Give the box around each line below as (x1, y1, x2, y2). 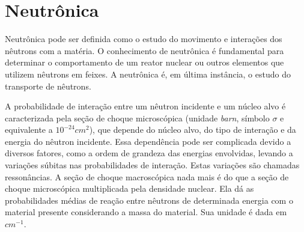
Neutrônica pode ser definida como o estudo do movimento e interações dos (5, 32, 282, 45)
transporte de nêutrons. (5, 79, 91, 92)
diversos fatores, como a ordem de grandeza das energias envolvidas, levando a (5, 147, 293, 159)
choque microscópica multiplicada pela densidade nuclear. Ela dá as (5, 182, 254, 195)
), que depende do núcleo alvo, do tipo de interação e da (89, 123, 296, 136)
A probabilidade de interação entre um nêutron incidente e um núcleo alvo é (5, 100, 286, 112)
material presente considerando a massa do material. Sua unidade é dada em (5, 206, 287, 218)
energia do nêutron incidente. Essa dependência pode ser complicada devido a (5, 135, 291, 147)
